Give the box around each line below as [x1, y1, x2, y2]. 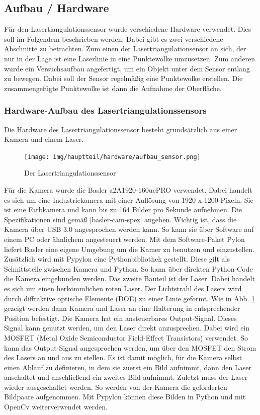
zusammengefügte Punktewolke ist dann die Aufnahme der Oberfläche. [4, 82, 222, 93]
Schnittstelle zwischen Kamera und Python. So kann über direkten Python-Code [4, 263, 253, 274]
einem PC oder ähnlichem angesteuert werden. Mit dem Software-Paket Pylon [4, 233, 245, 244]
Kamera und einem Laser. [4, 134, 84, 144]
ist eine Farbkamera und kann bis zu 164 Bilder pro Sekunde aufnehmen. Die [4, 204, 242, 215]
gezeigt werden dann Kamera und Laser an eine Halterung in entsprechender [4, 303, 240, 313]
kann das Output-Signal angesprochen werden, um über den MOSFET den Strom [4, 342, 256, 353]
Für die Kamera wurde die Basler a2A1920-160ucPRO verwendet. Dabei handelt [4, 185, 252, 195]
